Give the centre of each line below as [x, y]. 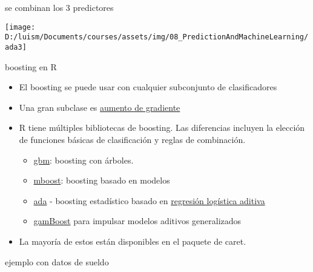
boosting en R [31, 66]
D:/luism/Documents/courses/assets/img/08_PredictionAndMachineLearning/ [157, 37]
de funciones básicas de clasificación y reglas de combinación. [132, 139]
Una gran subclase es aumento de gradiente [100, 107]
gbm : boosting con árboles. [84, 160]
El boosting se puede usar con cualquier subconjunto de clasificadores [148, 87]
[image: [20, 27]
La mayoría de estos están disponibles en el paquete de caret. [133, 241]
